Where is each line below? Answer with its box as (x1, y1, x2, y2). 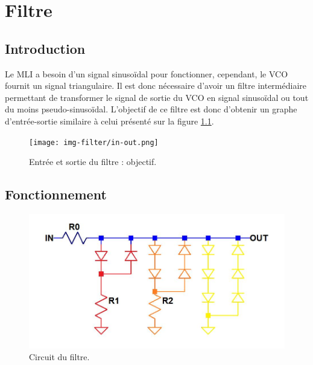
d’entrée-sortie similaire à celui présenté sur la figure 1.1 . (5, 114, 214, 127)
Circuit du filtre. (29, 350, 90, 363)
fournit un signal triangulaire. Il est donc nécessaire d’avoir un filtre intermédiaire (5, 79, 306, 92)
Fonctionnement (5, 185, 107, 204)
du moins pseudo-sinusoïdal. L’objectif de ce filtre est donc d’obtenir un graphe (5, 103, 297, 115)
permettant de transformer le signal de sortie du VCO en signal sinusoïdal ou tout (5, 91, 309, 103)
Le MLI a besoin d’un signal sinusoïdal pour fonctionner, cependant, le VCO (5, 67, 288, 80)
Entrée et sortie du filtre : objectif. (29, 155, 157, 168)
